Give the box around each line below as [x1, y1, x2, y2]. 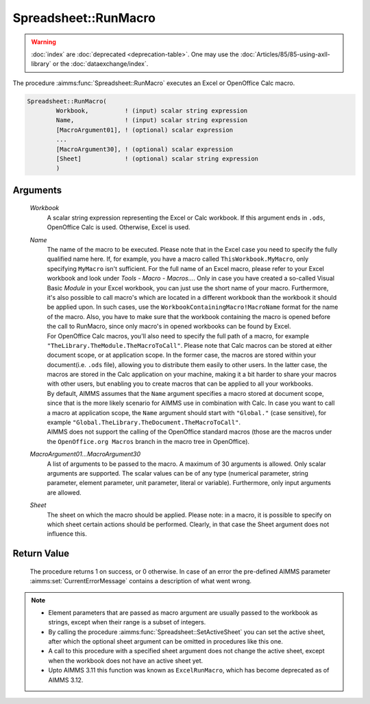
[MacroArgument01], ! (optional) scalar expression [56, 126, 234, 134]
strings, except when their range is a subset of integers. [48, 618, 206, 626]
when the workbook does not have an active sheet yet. [48, 656, 203, 665]
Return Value [12, 548, 70, 559]
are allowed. [47, 488, 82, 497]
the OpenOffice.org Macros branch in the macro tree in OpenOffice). [47, 437, 250, 445]
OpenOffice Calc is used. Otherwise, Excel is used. [47, 223, 191, 231]
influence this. [47, 530, 87, 538]
